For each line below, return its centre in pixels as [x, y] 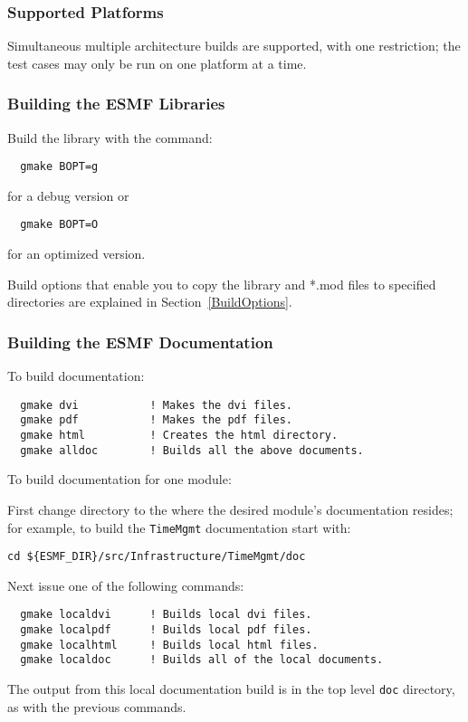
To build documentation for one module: [119, 479]
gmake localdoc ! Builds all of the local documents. [202, 660]
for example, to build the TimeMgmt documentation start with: [179, 527]
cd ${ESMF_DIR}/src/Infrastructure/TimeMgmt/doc [157, 557]
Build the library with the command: [110, 137]
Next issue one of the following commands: [126, 585]
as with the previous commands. [97, 706]
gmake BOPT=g [59, 167]
